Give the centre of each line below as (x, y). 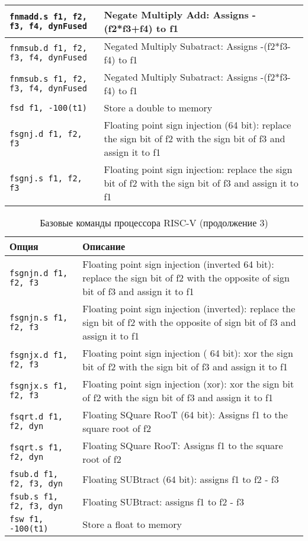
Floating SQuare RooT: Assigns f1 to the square (183, 445)
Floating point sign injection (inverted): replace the (189, 308)
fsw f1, (27, 519)
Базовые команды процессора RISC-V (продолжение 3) (154, 223)
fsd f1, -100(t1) (48, 108)
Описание (104, 246)
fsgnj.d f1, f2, (46, 134)
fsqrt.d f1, (36, 417)
